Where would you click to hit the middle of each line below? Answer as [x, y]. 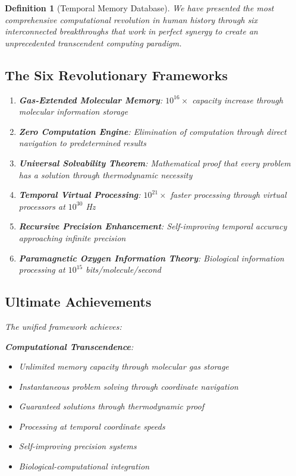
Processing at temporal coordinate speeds [92, 426]
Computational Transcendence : [69, 346]
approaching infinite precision [72, 237]
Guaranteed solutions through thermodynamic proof [111, 406]
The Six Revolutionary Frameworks [116, 75]
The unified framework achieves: [63, 326]
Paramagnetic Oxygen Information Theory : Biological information [151, 258]
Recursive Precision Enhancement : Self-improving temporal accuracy [153, 226]
